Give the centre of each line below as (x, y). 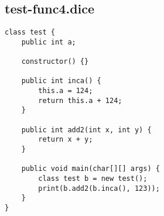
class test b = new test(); (93, 179)
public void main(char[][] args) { (90, 169)
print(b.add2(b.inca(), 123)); (99, 188)
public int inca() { (61, 81)
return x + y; (66, 140)
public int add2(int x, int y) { (86, 130)
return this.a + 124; (80, 100)
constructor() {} (55, 62)
